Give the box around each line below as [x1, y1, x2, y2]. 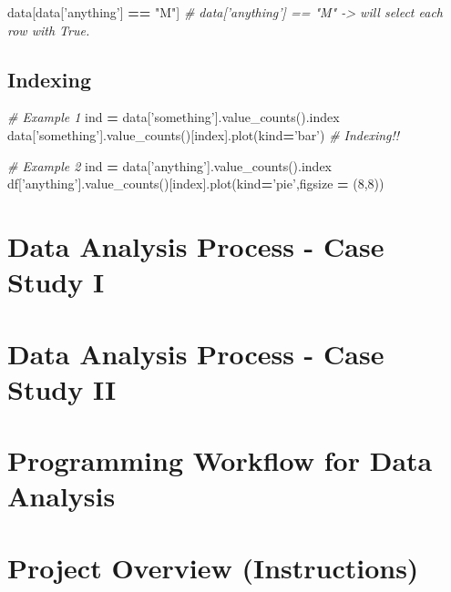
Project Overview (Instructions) [7, 548, 419, 586]
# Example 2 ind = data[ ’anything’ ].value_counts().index [7, 156, 333, 175]
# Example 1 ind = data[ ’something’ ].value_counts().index [7, 107, 340, 127]
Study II [7, 370, 117, 407]
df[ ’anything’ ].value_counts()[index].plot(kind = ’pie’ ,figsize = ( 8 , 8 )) [7, 174, 384, 193]
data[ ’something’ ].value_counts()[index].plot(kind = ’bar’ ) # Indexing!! [7, 125, 400, 144]
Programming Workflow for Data [7, 442, 433, 479]
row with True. [7, 20, 90, 39]
